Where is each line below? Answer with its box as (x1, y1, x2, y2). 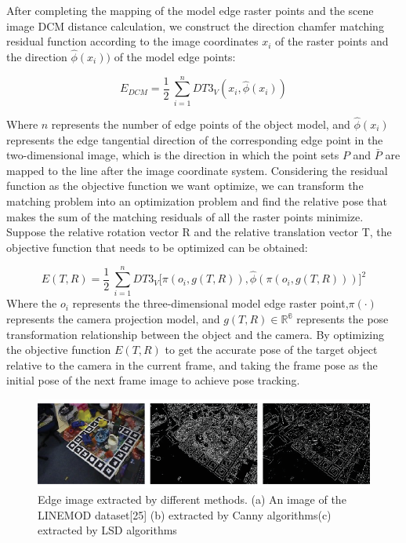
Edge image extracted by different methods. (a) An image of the (38, 490, 346, 507)
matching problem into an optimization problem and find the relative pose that (6, 192, 387, 209)
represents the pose (296, 311, 389, 326)
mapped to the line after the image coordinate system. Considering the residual (6, 162, 388, 178)
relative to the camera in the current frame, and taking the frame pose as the (6, 356, 378, 373)
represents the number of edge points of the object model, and (51, 115, 350, 132)
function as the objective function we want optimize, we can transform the (6, 177, 364, 194)
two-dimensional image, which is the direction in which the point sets (6, 147, 339, 163)
